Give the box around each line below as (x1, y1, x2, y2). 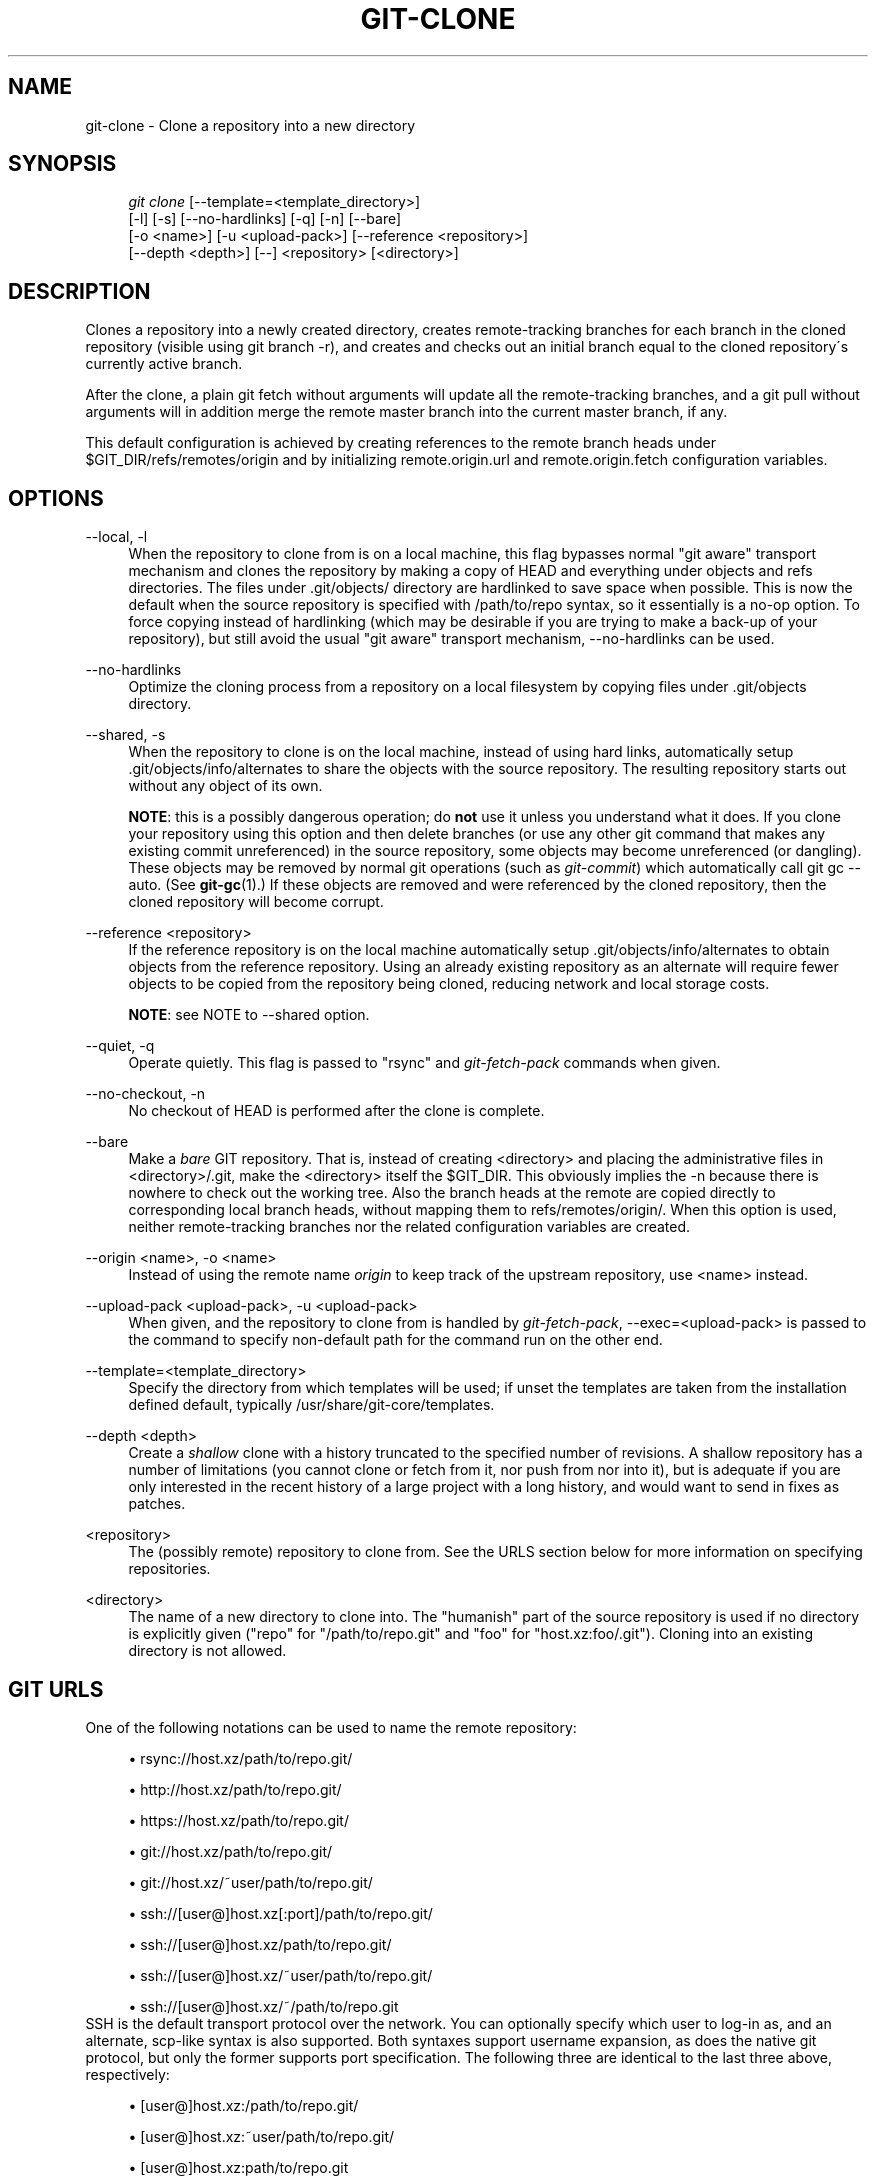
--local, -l (85, 528, 148, 546)
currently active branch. (85, 355, 243, 373)
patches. (128, 1495, 186, 1513)
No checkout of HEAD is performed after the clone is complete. (128, 1102, 545, 1120)
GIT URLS (8, 1676, 104, 1702)
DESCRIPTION (8, 278, 151, 304)
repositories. (128, 1560, 211, 1578)
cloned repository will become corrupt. (128, 893, 384, 911)
